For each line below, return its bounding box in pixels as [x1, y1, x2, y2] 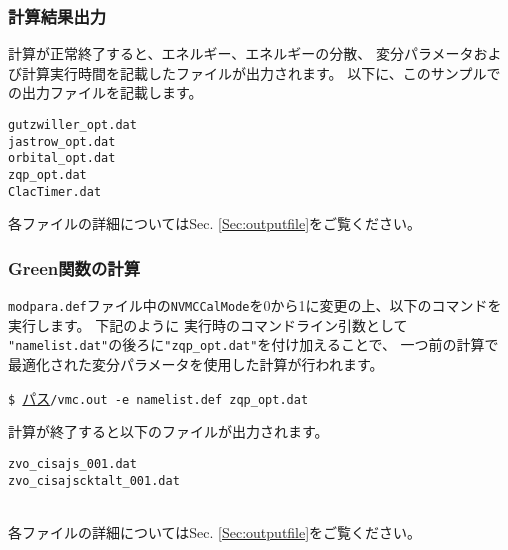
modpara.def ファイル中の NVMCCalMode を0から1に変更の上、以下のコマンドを [8, 295, 502, 316]
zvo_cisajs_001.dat [8, 456, 137, 471]
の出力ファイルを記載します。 [8, 82, 203, 103]
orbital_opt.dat [8, 151, 116, 166]
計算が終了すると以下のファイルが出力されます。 [8, 421, 329, 442]
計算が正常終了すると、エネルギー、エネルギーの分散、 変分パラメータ [8, 43, 474, 64]
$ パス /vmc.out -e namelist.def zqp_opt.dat [8, 387, 309, 408]
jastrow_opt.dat [8, 134, 116, 149]
